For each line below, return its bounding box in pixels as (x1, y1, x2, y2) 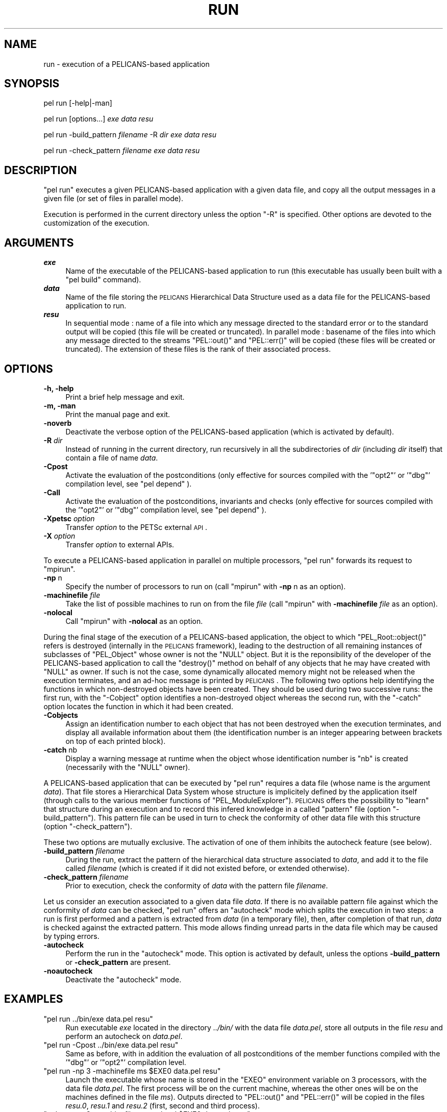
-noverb (43, 418, 72, 427)
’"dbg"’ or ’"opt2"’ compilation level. (65, 1057, 186, 1067)
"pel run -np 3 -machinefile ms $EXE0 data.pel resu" (43, 1066, 221, 1075)
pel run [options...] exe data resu (43, 114, 154, 124)
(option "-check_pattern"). (43, 821, 132, 831)
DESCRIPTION (4, 163, 77, 177)
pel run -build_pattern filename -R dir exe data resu (43, 130, 216, 139)
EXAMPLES (4, 993, 63, 1006)
